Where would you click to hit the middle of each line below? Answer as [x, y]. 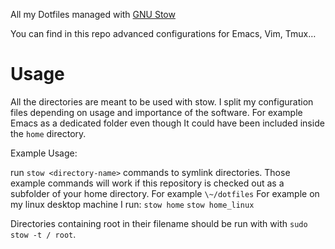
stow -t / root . [43, 234]
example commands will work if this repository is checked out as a [147, 183]
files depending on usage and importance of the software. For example [156, 112]
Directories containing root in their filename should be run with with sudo [159, 223]
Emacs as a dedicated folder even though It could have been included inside [167, 123]
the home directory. [48, 133]
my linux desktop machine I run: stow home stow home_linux [132, 204]
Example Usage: [44, 153]
